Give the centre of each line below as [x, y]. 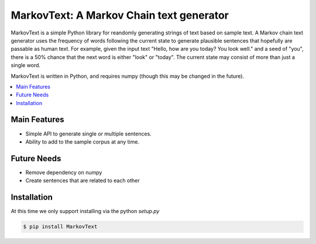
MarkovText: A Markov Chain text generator [120, 15]
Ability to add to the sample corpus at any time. [83, 142]
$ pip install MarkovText [60, 227]
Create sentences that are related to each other [83, 180]
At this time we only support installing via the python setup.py [85, 211]
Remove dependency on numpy [64, 172]
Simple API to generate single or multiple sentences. [88, 134]
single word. [26, 65]
